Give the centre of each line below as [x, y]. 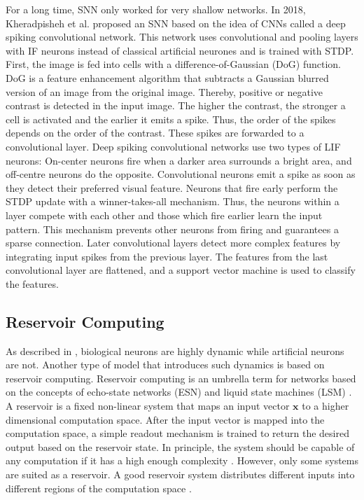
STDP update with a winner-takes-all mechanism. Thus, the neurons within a [173, 201]
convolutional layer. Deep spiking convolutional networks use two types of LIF [173, 146]
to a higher [325, 406]
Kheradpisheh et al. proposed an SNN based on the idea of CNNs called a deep [176, 23]
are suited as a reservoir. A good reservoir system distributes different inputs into [180, 474]
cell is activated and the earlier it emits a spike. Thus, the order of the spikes [171, 119]
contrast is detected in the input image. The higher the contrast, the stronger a [176, 105]
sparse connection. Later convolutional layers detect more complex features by [173, 243]
